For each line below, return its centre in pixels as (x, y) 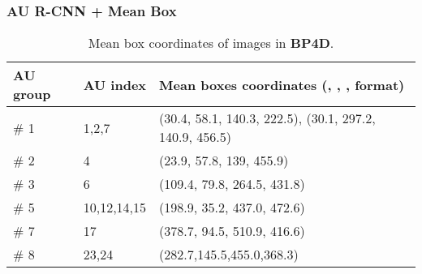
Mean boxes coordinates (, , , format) (282, 84)
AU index (115, 84)
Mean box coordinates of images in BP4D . (211, 43)
